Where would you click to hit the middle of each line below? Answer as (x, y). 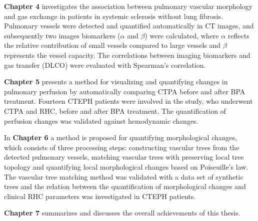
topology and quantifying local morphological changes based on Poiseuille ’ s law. (126, 166)
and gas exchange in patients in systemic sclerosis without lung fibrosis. (113, 16)
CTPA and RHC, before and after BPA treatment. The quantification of (115, 110)
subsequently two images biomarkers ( (62, 35)
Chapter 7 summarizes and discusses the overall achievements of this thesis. (122, 213)
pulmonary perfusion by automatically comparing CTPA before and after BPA (125, 91)
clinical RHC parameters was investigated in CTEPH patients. (100, 196)
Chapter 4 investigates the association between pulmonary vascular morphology (128, 6)
